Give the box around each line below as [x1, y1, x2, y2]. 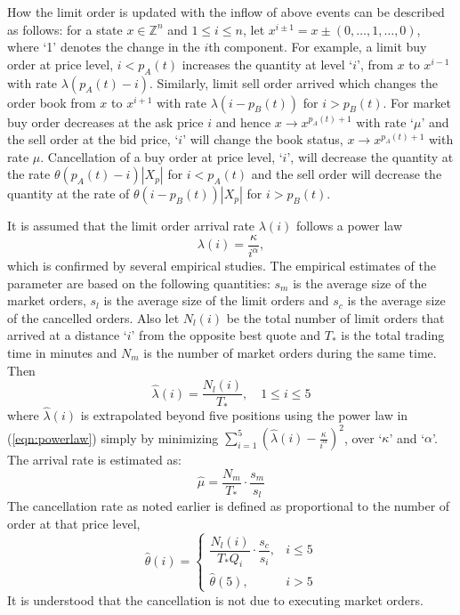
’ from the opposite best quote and [131, 326, 321, 344]
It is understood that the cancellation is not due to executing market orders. [7, 590, 424, 609]
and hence [215, 112, 271, 131]
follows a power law [295, 216, 402, 235]
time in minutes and [7, 343, 117, 361]
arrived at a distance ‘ [7, 326, 127, 344]
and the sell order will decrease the [251, 165, 442, 183]
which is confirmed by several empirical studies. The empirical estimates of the [7, 256, 437, 275]
